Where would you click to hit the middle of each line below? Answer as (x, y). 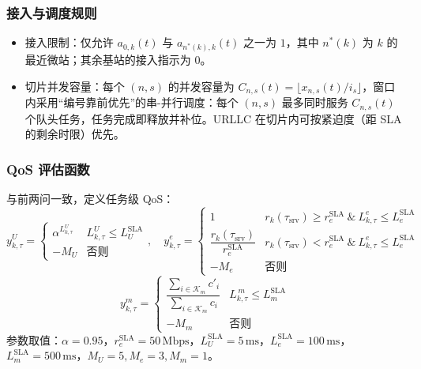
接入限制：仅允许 (69, 42)
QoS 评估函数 (48, 169)
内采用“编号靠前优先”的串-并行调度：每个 (132, 102)
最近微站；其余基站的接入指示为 (108, 60)
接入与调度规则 (52, 12)
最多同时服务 (315, 102)
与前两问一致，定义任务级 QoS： (90, 199)
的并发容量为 (201, 86)
